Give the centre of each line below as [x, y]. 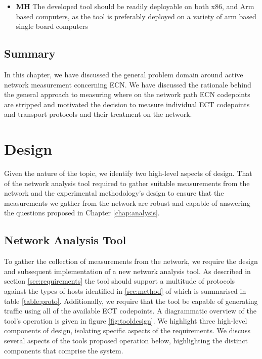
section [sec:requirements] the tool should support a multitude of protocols [120, 281]
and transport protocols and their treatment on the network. [98, 114]
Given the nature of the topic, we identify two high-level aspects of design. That [128, 173]
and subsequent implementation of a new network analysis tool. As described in [127, 271]
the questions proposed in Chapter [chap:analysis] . [82, 213]
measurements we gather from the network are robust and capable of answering [127, 203]
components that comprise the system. [64, 350]
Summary [30, 53]
